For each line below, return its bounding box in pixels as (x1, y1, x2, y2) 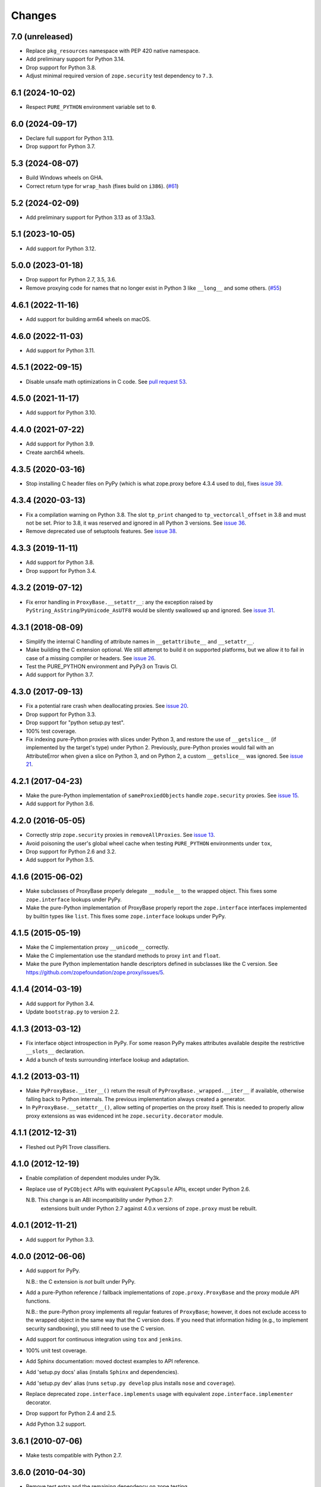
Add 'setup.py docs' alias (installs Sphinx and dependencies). (26, 1369, 180, 1376)
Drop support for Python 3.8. (26, 64, 96, 71)
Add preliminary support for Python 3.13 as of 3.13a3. (26, 214, 156, 221)
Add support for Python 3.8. (26, 559, 95, 566)
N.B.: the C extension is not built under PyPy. (26, 1278, 136, 1285)
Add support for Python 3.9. (26, 440, 95, 447)
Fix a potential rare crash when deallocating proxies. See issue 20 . (26, 702, 188, 710)
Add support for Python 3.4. (26, 1000, 95, 1007)
